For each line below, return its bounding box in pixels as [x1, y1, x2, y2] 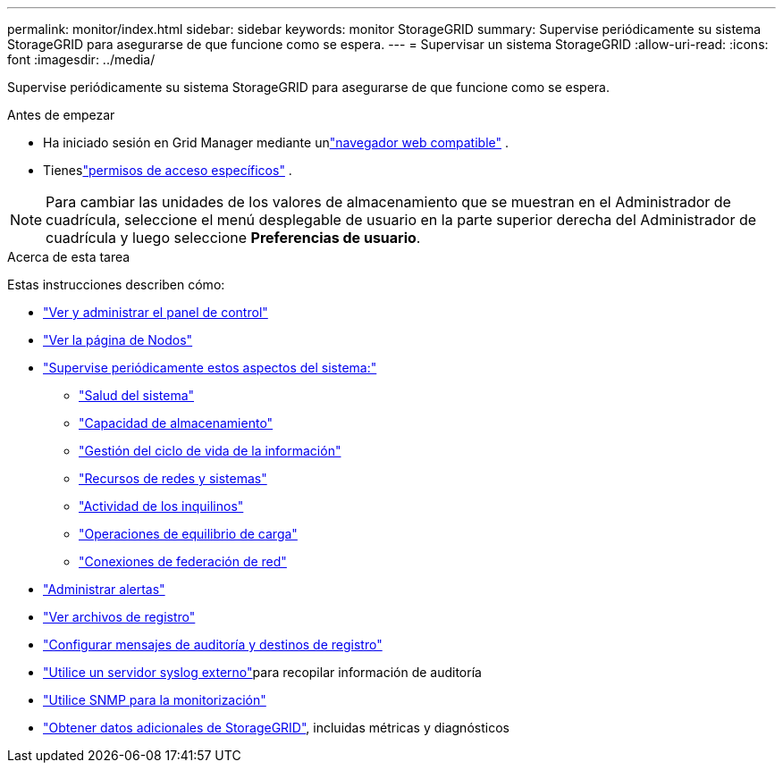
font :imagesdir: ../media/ [7, 52, 156, 67]
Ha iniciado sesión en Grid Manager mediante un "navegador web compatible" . [43, 135, 509, 150]
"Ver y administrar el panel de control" [43, 305, 268, 320]
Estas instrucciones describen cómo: [7, 277, 225, 292]
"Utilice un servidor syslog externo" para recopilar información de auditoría [43, 665, 482, 680]
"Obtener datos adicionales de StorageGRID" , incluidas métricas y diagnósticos [43, 720, 509, 735]
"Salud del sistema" [79, 388, 195, 403]
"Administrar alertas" [43, 582, 165, 597]
